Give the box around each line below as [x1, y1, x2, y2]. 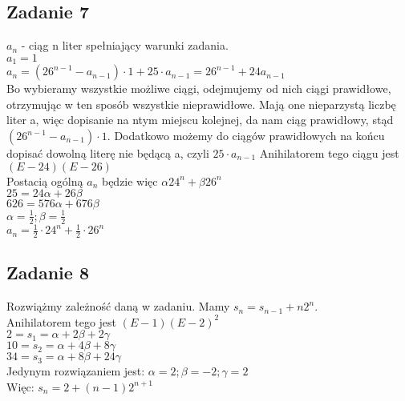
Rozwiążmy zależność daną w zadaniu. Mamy [6, 298, 230, 315]
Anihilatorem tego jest [6, 313, 117, 330]
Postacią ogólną [6, 172, 83, 189]
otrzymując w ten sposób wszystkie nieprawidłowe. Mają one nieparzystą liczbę [6, 95, 396, 112]
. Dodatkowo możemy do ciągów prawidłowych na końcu [107, 127, 385, 144]
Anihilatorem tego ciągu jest [259, 145, 399, 162]
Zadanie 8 [6, 260, 89, 285]
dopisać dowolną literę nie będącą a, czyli [6, 145, 209, 162]
